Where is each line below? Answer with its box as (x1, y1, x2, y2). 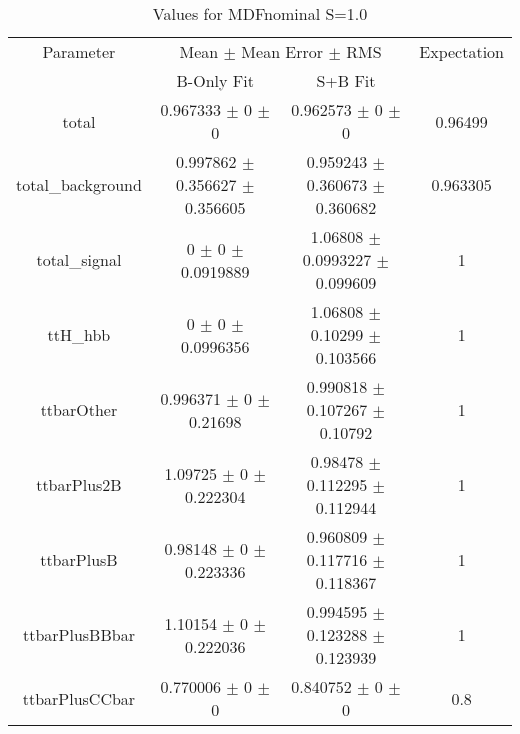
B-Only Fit (176, 69, 254, 92)
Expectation (419, 40, 504, 63)
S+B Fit (316, 69, 376, 92)
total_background (16, 173, 142, 196)
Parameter (42, 40, 116, 63)
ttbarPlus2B (36, 473, 122, 496)
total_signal (36, 248, 122, 271)
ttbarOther (40, 398, 118, 421)
